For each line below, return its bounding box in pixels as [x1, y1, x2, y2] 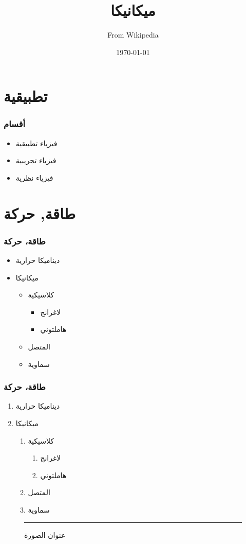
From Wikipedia [107, 29, 159, 40]
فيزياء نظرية [15, 172, 53, 183]
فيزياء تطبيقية [15, 137, 58, 148]
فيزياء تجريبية [15, 155, 56, 166]
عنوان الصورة [24, 529, 66, 540]
